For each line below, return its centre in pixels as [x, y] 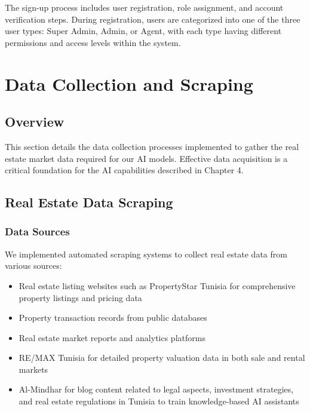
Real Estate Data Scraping [89, 202]
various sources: [33, 266]
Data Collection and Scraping [129, 83]
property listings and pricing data [80, 297]
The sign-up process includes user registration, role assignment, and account [144, 7]
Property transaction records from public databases [113, 318]
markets [33, 369]
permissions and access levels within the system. [93, 42]
